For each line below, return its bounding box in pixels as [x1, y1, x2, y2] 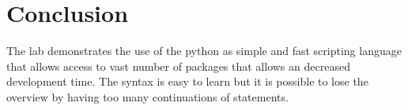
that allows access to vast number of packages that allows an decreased [6, 57, 350, 74]
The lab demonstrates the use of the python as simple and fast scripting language [6, 42, 402, 59]
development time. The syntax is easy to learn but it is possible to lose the [6, 73, 368, 90]
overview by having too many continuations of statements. [6, 88, 289, 104]
